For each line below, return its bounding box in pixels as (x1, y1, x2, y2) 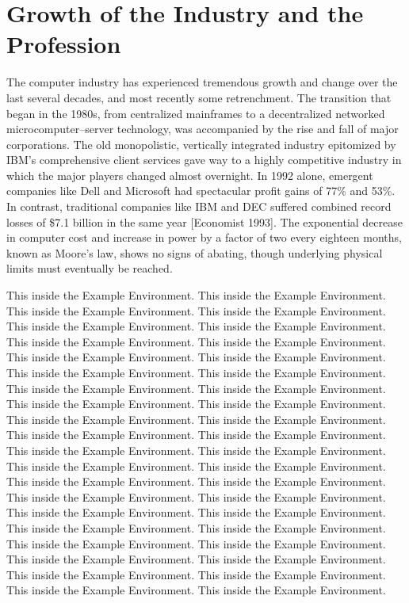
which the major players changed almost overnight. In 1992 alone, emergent (6, 166, 373, 183)
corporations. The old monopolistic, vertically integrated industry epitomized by (6, 135, 396, 152)
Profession (6, 28, 121, 60)
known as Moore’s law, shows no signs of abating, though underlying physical (6, 244, 383, 261)
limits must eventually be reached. (6, 260, 173, 277)
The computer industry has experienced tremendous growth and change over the (6, 74, 398, 90)
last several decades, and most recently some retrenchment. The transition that (6, 89, 392, 105)
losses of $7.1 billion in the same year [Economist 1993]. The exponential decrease (6, 213, 403, 230)
